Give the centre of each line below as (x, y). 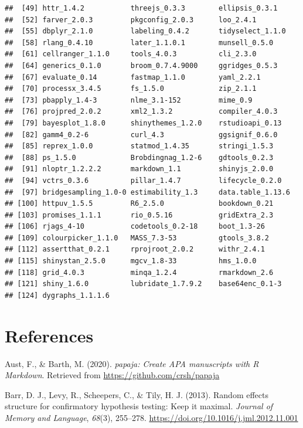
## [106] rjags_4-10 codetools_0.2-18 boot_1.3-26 (135, 227)
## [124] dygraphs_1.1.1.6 (57, 295)
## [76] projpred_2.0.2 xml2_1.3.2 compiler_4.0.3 (141, 112)
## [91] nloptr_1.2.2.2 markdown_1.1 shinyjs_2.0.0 (139, 169)
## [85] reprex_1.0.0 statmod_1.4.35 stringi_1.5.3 (139, 146)
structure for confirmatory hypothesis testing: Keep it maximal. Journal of (139, 406)
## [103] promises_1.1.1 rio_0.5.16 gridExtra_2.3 (139, 215)
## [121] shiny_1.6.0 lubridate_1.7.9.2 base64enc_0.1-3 (143, 284)
